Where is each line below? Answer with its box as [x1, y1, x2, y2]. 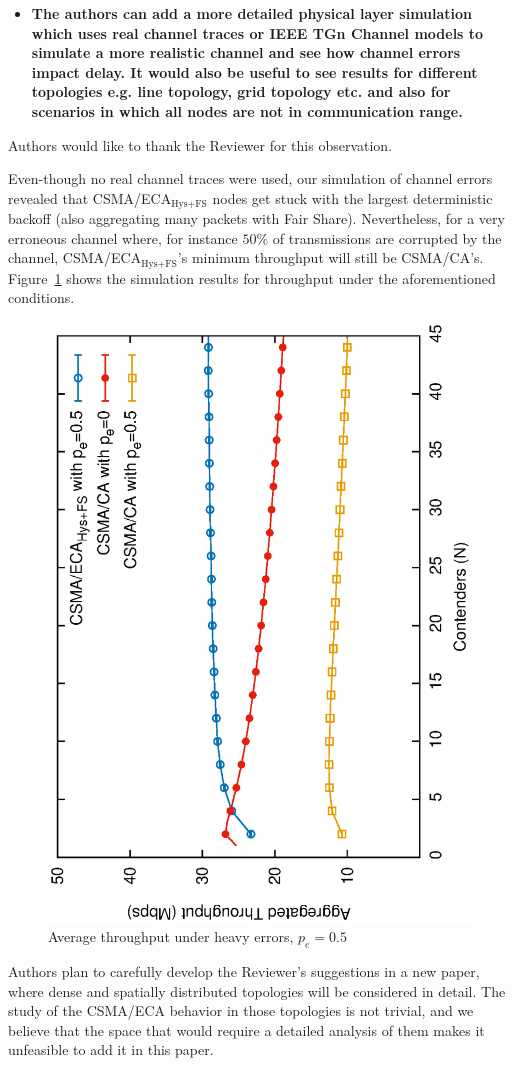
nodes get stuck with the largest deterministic [212, 187, 493, 208]
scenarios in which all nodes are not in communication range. [31, 100, 463, 121]
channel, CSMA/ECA [8, 247, 142, 268]
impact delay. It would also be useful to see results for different [31, 61, 478, 82]
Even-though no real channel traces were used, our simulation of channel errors [8, 168, 493, 189]
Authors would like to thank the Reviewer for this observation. [8, 134, 393, 155]
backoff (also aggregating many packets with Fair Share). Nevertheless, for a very [8, 208, 505, 229]
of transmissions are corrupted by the [272, 227, 502, 248]
